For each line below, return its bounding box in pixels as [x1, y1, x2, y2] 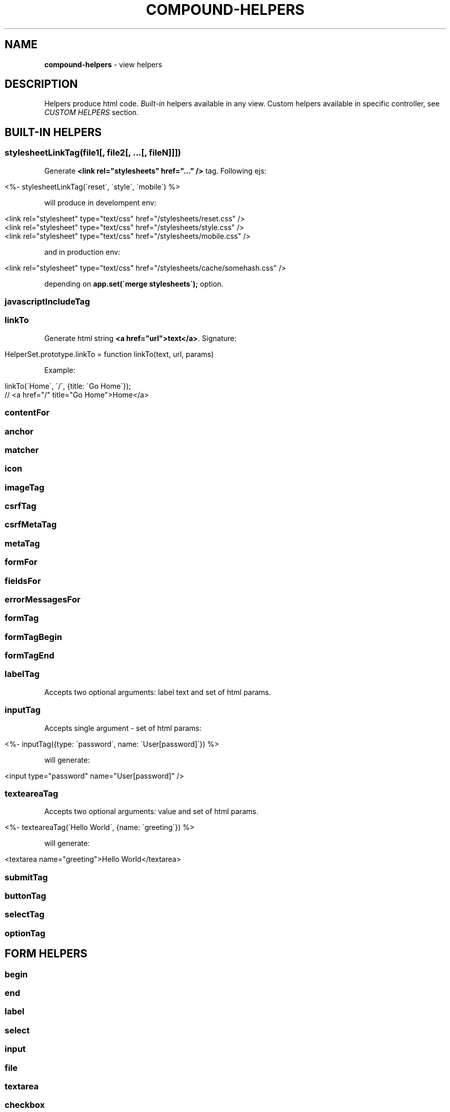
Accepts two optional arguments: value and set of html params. [44, 807, 259, 816]
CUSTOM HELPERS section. [44, 108, 139, 117]
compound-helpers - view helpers [44, 60, 162, 69]
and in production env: [44, 247, 121, 256]
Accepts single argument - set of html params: [44, 723, 202, 732]
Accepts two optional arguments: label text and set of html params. [44, 687, 271, 696]
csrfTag [5, 501, 36, 512]
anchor [5, 426, 34, 437]
